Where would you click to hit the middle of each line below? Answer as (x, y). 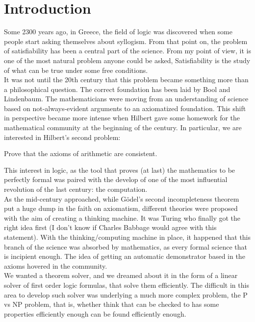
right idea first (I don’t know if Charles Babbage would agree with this (110, 227)
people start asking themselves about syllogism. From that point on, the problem (126, 41)
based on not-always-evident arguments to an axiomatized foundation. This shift (125, 108)
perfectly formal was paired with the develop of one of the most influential (116, 179)
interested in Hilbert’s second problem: (62, 137)
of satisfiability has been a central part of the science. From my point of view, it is (127, 51)
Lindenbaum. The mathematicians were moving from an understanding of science (126, 99)
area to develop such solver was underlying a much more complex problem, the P (126, 294)
